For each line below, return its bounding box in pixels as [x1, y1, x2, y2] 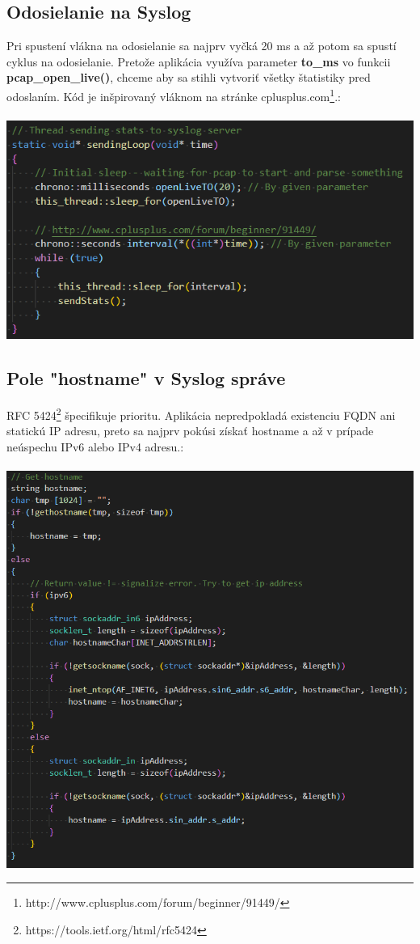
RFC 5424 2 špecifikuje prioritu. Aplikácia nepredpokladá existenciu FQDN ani [6, 404, 396, 423]
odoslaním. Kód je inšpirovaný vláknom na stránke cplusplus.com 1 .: [6, 85, 341, 104]
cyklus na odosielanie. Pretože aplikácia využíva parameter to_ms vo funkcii [6, 53, 391, 70]
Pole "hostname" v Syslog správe [6, 366, 286, 391]
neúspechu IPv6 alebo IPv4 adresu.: [6, 438, 184, 455]
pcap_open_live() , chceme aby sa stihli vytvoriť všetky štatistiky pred [6, 69, 371, 86]
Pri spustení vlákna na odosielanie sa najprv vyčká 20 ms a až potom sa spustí [6, 37, 397, 54]
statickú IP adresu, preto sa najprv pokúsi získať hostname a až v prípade [6, 422, 374, 439]
